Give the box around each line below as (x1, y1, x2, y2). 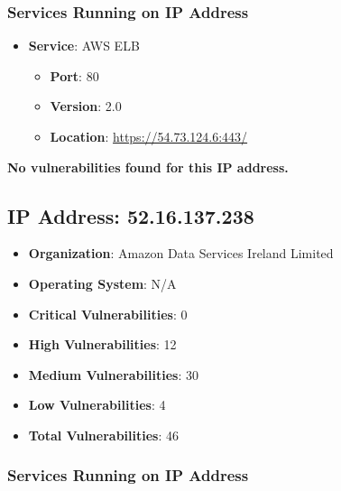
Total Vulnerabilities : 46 (28, 425, 179, 444)
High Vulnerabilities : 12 (28, 335, 177, 354)
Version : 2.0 (50, 97, 122, 116)
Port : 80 (50, 66, 99, 85)
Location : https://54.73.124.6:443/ (50, 127, 248, 145)
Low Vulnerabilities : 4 (28, 395, 166, 414)
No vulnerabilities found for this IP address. (7, 157, 289, 176)
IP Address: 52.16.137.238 (7, 201, 254, 229)
